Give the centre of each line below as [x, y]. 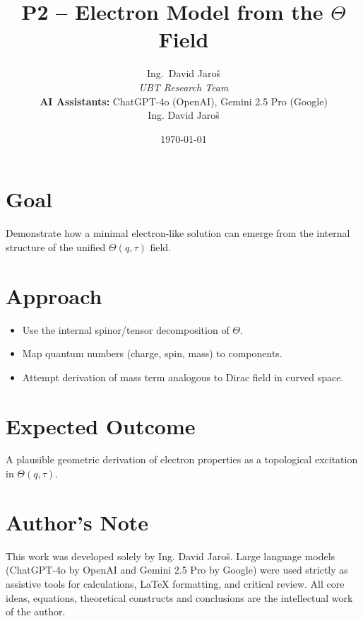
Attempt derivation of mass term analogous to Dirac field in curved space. [183, 377]
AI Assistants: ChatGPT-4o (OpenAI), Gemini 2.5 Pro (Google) [184, 101]
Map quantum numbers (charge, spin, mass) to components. [152, 353]
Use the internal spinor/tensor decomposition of [126, 329]
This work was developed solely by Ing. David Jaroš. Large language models [171, 556]
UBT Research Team [184, 87]
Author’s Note [77, 522]
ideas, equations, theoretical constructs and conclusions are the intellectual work [179, 597]
